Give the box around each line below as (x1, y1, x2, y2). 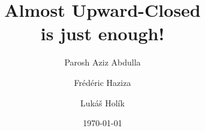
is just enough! (40, 21, 165, 46)
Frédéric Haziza (74, 76, 131, 88)
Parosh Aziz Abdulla (64, 56, 141, 69)
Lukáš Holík (80, 96, 125, 109)
